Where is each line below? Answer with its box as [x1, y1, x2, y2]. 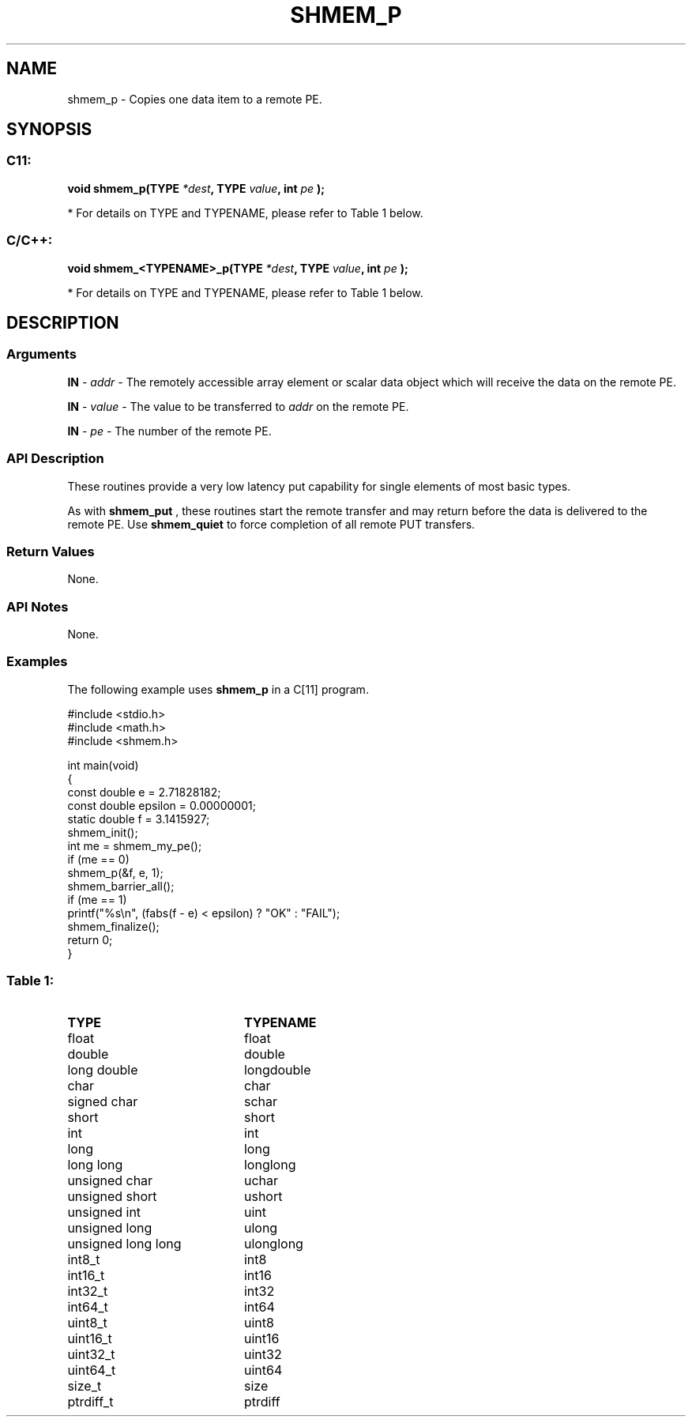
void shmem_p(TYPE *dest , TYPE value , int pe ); [67, 181, 325, 195]
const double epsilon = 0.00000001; [67, 798, 256, 812]
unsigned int [67, 1203, 141, 1220]
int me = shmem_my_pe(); [67, 838, 202, 853]
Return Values [6, 543, 95, 559]
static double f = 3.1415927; [67, 811, 210, 826]
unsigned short [67, 1188, 157, 1204]
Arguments [6, 346, 77, 363]
